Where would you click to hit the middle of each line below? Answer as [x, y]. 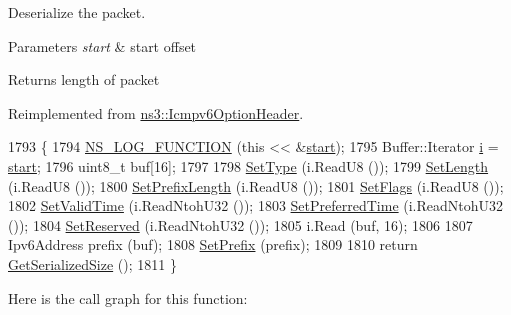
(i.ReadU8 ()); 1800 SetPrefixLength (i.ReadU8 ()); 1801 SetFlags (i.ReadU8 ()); [256, 185]
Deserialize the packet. [77, 12]
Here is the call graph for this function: [128, 297]
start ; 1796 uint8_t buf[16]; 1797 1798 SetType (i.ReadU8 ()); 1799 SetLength [248, 165]
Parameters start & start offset [102, 45]
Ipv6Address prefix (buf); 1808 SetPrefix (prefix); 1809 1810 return [213, 244]
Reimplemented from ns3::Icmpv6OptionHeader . [156, 112]
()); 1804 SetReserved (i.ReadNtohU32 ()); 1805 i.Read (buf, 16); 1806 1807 [240, 224]
